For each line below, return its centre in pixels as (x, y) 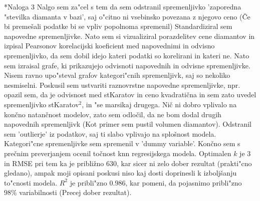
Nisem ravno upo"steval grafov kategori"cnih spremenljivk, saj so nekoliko (117, 75)
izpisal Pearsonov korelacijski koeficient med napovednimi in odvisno (109, 46)
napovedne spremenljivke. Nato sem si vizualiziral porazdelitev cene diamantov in (129, 36)
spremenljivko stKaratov (42, 104)
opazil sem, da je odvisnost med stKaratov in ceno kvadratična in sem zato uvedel (130, 95)
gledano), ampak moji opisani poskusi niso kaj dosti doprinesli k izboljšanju (120, 173)
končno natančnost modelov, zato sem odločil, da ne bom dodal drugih (113, 114)
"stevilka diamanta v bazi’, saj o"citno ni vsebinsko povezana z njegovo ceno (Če (127, 16)
